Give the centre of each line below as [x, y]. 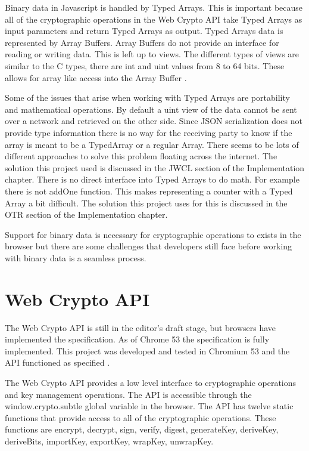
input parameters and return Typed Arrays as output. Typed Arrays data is [144, 31]
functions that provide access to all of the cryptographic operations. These [141, 417]
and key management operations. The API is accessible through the [128, 394]
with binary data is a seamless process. [76, 257]
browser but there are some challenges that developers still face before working [149, 246]
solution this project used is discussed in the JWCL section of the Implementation [155, 167]
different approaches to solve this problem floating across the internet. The [141, 156]
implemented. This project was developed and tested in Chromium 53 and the [147, 350]
